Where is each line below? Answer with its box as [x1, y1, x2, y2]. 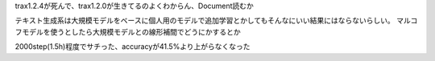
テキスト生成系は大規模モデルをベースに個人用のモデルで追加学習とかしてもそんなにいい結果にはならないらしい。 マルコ [14, 16, 418, 26]
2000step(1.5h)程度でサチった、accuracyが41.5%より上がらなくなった [14, 42, 251, 51]
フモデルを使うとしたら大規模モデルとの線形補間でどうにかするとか [14, 26, 241, 36]
